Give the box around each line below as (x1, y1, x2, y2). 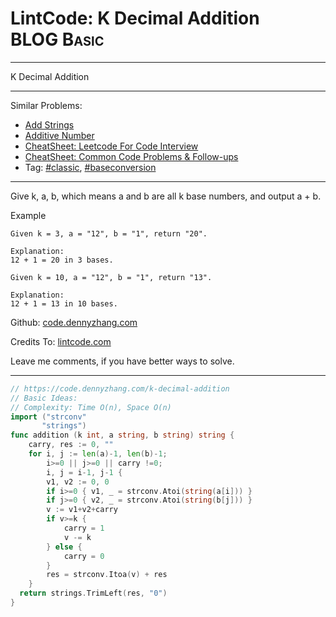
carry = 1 (63, 523, 105, 534)
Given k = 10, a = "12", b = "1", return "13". (10, 272, 213, 282)
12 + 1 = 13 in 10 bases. (10, 298, 118, 309)
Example (10, 209, 47, 221)
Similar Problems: (10, 99, 83, 111)
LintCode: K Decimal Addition (10, 7, 260, 30)
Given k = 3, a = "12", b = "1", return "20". (10, 228, 208, 239)
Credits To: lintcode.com (10, 335, 112, 347)
